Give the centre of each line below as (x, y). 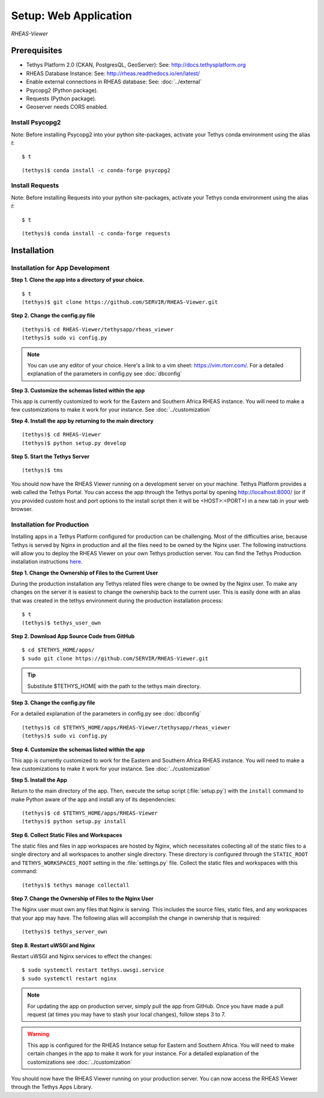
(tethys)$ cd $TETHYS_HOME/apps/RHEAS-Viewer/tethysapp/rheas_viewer (126, 727)
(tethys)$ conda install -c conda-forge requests (96, 234)
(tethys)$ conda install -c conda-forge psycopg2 (96, 170)
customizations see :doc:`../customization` (79, 1062)
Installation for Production (50, 524)
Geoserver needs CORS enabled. (67, 107)
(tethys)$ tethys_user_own (61, 623)
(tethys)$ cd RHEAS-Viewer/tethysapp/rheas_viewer (98, 329)
